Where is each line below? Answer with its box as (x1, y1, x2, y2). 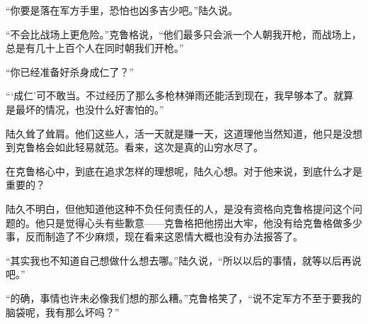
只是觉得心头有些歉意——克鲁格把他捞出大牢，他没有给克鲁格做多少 (45, 215, 362, 230)
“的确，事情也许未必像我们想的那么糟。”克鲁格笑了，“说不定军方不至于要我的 (6, 290, 362, 305)
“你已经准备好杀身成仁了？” (6, 64, 134, 79)
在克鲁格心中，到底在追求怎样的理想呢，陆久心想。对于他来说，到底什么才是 (6, 163, 362, 178)
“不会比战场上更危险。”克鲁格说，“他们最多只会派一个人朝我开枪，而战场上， (6, 26, 362, 41)
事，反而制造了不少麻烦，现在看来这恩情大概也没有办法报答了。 (6, 229, 303, 244)
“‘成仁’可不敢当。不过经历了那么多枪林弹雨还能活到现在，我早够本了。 (6, 88, 334, 103)
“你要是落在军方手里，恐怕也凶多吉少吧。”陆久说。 (6, 3, 238, 17)
